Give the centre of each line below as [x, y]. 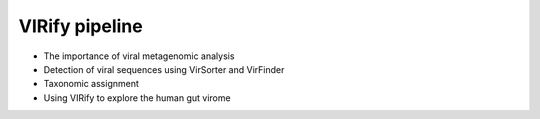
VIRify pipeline [81, 26]
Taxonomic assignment [91, 84]
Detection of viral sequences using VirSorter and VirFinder [164, 69]
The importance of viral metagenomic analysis [139, 56]
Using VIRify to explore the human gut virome [137, 97]
